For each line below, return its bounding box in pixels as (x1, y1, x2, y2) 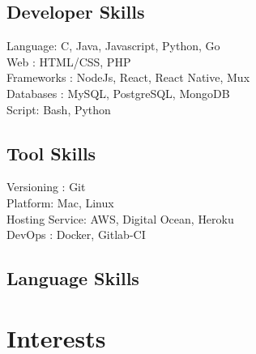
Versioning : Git (6, 178, 86, 195)
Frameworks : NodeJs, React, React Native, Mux (6, 69, 250, 86)
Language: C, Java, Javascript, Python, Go (6, 37, 220, 54)
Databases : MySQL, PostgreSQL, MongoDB (6, 84, 230, 101)
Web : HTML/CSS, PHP (6, 53, 131, 70)
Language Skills (6, 266, 139, 291)
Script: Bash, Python (6, 100, 111, 117)
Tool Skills (6, 140, 96, 165)
